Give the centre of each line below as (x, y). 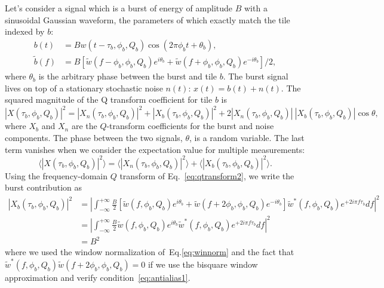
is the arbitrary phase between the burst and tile (128, 76)
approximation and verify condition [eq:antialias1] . (98, 277)
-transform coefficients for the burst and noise (190, 126)
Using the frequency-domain (56, 175)
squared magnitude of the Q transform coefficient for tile (109, 99)
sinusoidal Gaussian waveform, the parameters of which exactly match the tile (148, 19)
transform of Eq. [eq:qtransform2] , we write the (207, 175)
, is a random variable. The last (247, 137)
